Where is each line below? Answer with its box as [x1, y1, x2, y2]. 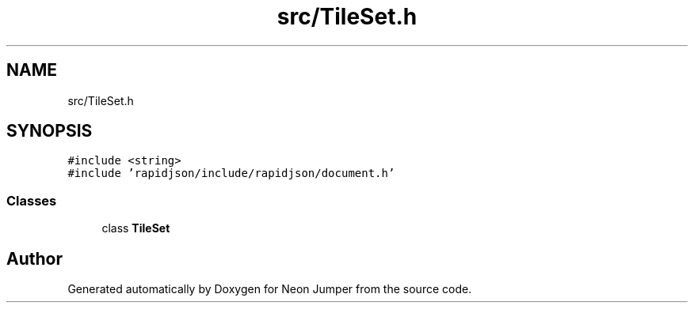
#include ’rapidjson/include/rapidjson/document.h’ [67, 167, 395, 180]
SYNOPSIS [6, 121, 93, 141]
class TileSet [101, 221, 170, 236]
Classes [6, 192, 57, 209]
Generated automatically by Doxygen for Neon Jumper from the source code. [67, 282, 472, 296]
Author [6, 248, 63, 269]
